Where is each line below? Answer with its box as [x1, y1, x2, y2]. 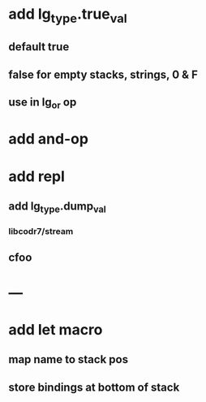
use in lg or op [8, 95, 77, 111]
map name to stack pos [8, 352, 128, 366]
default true [8, 40, 70, 54]
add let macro [8, 320, 103, 339]
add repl [8, 167, 65, 185]
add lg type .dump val [8, 199, 107, 215]
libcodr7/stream [8, 226, 74, 237]
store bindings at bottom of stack [8, 380, 180, 394]
